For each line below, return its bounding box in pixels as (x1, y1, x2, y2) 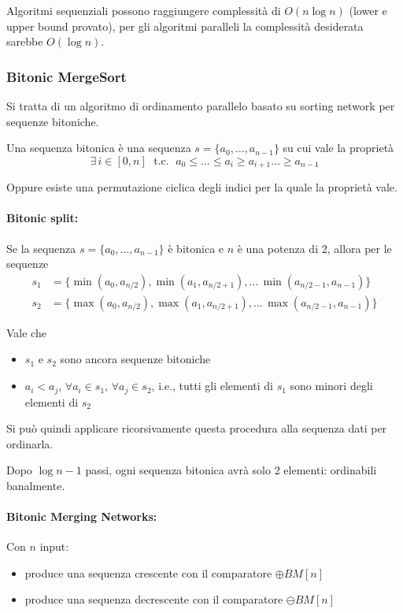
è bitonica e (168, 240, 224, 256)
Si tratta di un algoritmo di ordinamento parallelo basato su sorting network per (6, 98, 395, 113)
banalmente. (6, 477, 65, 493)
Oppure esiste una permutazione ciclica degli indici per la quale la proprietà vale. (6, 179, 397, 195)
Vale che (6, 324, 46, 340)
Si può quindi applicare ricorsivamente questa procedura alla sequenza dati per (6, 420, 387, 437)
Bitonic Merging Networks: (6, 508, 157, 525)
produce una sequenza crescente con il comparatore (24, 564, 272, 581)
